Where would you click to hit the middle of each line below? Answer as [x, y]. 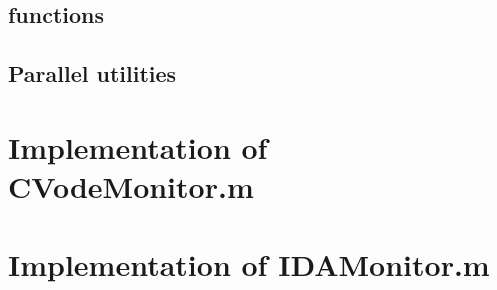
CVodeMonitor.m [131, 185]
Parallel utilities [92, 73]
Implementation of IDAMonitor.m [249, 264]
